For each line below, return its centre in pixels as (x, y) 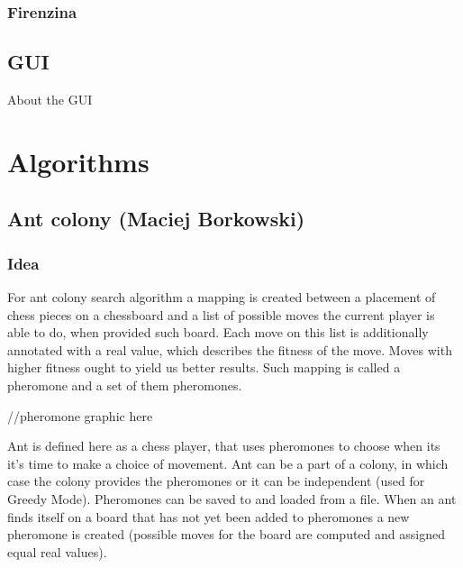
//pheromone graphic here (80, 415)
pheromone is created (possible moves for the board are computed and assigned (226, 534)
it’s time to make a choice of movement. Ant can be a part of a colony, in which (228, 463)
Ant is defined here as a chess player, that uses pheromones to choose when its (224, 446)
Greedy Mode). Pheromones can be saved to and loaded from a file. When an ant (232, 498)
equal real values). (57, 551)
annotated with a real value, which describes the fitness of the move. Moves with (230, 349)
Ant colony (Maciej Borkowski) (156, 219)
